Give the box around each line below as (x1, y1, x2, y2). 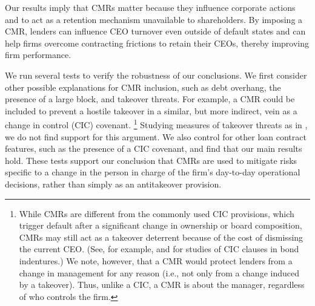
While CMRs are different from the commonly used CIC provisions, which (19, 207, 294, 220)
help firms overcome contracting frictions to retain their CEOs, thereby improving (5, 36, 310, 49)
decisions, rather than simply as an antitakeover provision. (5, 177, 222, 190)
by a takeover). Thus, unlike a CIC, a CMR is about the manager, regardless (19, 278, 305, 291)
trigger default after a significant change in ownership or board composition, (19, 219, 302, 232)
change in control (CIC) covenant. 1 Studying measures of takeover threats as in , (5, 117, 308, 131)
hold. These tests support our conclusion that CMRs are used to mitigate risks (5, 154, 297, 166)
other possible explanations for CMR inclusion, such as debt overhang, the (5, 80, 281, 93)
